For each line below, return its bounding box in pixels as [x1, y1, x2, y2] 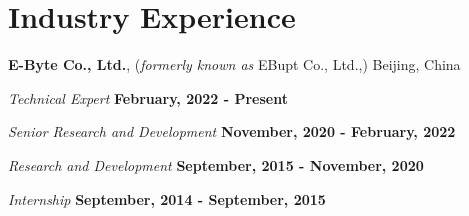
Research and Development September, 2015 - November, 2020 [8, 154, 424, 175]
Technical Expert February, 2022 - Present [8, 87, 288, 108]
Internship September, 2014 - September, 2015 [8, 188, 326, 209]
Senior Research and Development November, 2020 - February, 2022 [8, 121, 456, 142]
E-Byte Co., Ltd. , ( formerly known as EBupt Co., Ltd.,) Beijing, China [8, 54, 461, 75]
